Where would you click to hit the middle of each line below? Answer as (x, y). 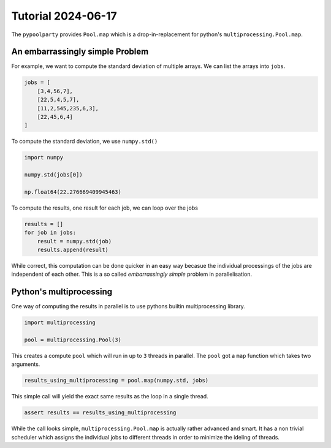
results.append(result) (73, 250)
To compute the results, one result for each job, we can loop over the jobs (105, 208)
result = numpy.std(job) (74, 241)
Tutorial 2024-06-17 (64, 16)
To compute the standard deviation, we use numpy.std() (85, 142)
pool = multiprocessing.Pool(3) (73, 340)
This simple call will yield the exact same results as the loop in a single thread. (110, 397)
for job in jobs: (50, 233)
